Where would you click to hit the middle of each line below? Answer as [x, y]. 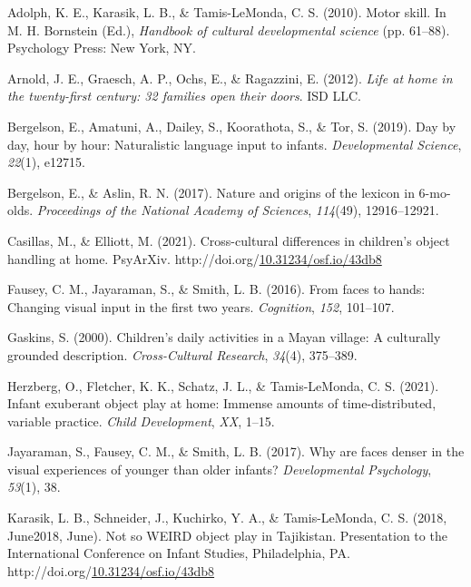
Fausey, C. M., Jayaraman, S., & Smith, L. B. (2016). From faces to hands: [216, 289]
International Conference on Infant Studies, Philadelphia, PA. [179, 553]
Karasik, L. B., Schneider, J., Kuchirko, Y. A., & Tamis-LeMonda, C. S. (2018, [227, 518]
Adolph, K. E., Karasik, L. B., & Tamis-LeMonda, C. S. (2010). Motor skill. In [227, 12]
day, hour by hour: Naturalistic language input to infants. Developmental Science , [235, 144]
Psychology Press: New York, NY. [102, 48]
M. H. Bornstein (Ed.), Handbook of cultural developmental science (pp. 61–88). [229, 29]
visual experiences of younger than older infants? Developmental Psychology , [220, 469]
